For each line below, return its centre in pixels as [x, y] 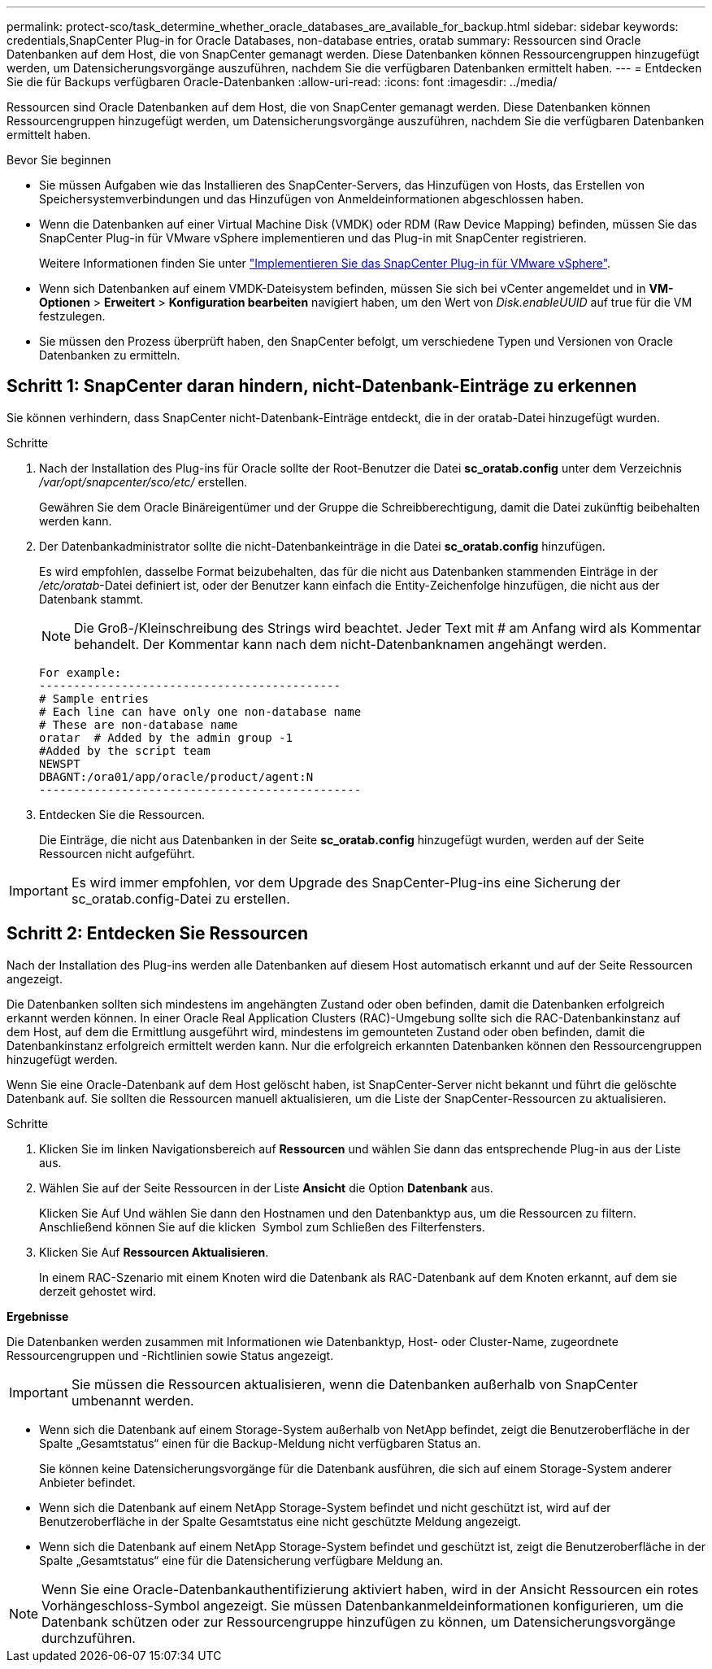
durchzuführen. [89, 1638]
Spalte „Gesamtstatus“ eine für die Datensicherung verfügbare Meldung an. [241, 1560]
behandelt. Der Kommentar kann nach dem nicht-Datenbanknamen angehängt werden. [341, 644]
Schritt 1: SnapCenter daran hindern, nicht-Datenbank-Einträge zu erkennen [322, 386]
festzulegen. [72, 316]
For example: [80, 672]
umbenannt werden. [132, 1400]
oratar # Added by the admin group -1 [166, 737]
